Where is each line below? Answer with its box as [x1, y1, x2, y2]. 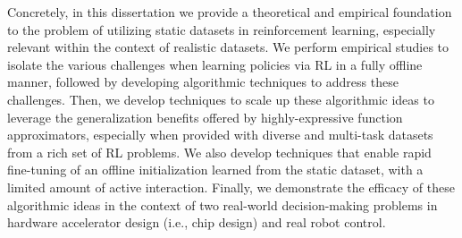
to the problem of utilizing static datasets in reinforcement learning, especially [7, 20, 436, 38]
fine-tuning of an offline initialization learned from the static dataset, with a [7, 160, 424, 179]
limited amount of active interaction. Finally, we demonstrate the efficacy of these [7, 177, 455, 196]
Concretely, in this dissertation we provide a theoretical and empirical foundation [7, 3, 452, 21]
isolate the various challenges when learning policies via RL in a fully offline [7, 55, 423, 73]
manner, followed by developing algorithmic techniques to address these [7, 72, 399, 91]
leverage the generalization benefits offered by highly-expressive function [7, 107, 403, 126]
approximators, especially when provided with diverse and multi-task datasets [7, 125, 433, 144]
